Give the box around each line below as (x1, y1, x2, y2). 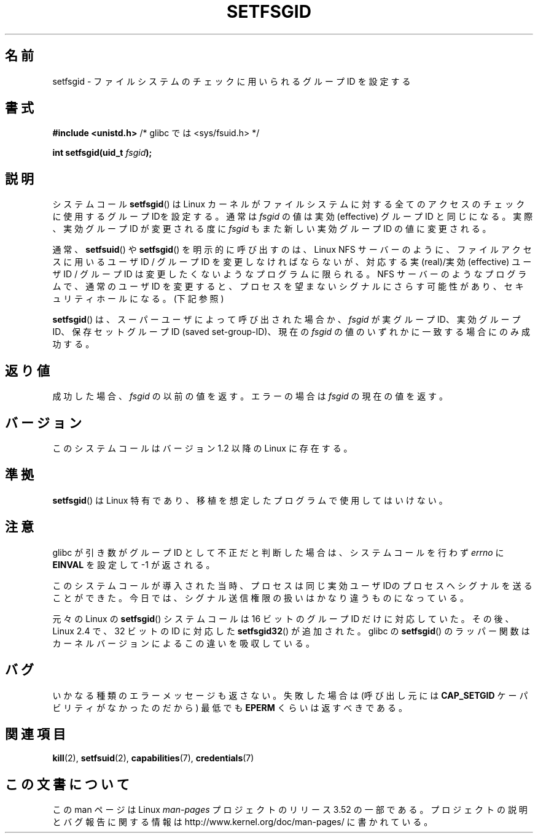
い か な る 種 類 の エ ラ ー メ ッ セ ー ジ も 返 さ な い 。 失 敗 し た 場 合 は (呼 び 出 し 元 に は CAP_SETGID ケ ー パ (52, 690, 528, 701)
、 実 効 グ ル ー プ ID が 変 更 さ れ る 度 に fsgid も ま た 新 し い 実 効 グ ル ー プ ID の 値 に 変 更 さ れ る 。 (52, 223, 491, 234)
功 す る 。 (52, 339, 95, 350)
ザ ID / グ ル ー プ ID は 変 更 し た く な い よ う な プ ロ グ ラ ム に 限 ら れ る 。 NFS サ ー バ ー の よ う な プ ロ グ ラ (52, 269, 527, 280)
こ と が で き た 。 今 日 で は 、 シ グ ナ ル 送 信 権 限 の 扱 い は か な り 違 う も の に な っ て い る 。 (52, 592, 469, 603)
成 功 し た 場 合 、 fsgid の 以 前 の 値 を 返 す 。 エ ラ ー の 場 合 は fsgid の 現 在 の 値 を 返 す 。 (52, 391, 448, 402)
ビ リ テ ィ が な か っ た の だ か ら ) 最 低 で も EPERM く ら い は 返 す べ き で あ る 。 (52, 702, 407, 713)
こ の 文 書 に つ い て (5, 776, 130, 792)
